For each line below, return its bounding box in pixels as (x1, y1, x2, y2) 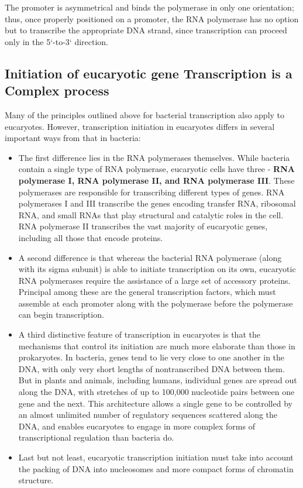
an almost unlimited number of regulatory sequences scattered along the (18, 408, 278, 421)
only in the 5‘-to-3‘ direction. (5, 35, 109, 47)
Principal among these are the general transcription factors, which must (18, 286, 276, 298)
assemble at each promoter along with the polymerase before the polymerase (18, 297, 293, 309)
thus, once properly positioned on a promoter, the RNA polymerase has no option (5, 12, 299, 25)
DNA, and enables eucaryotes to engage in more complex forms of (18, 420, 255, 432)
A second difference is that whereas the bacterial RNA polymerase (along (18, 251, 282, 263)
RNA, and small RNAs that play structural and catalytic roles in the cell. (18, 208, 284, 221)
